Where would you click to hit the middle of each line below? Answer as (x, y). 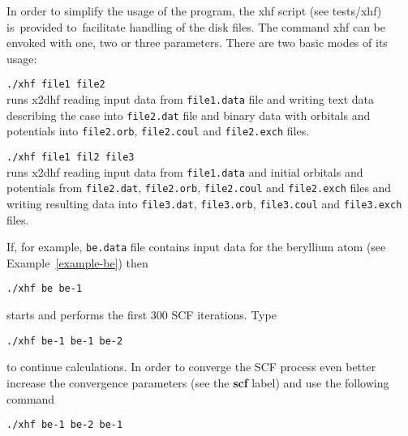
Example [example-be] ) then (77, 262)
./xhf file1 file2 (56, 85)
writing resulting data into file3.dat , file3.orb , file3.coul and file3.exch (204, 203)
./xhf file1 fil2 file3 (71, 157)
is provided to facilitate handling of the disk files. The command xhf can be (196, 26)
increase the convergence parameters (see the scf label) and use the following (198, 382)
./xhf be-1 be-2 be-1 (65, 425)
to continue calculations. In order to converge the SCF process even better (191, 367)
